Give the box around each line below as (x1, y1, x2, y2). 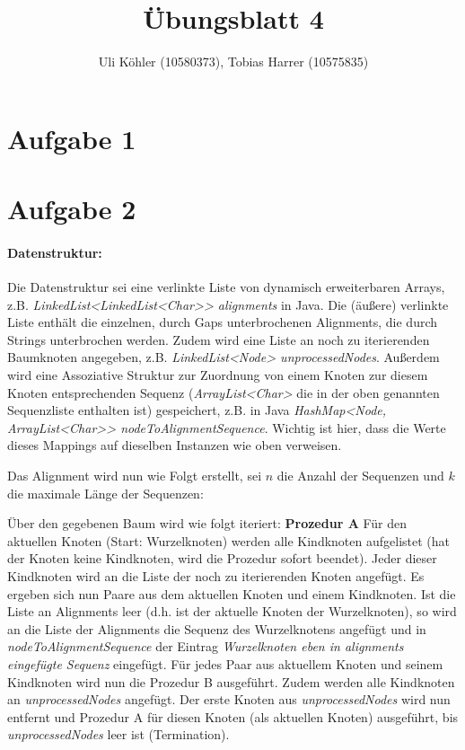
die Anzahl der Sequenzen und (276, 466, 444, 485)
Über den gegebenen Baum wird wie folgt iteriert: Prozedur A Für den (7, 514, 408, 533)
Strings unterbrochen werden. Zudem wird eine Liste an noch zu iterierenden (7, 330, 430, 349)
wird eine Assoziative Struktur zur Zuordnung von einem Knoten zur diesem (7, 366, 428, 384)
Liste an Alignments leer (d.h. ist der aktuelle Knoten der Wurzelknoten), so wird (7, 602, 457, 621)
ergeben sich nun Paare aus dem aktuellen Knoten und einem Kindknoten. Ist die (7, 584, 456, 603)
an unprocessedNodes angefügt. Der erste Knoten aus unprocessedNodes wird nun (7, 690, 451, 709)
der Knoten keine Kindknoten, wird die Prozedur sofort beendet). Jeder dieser (7, 549, 437, 568)
